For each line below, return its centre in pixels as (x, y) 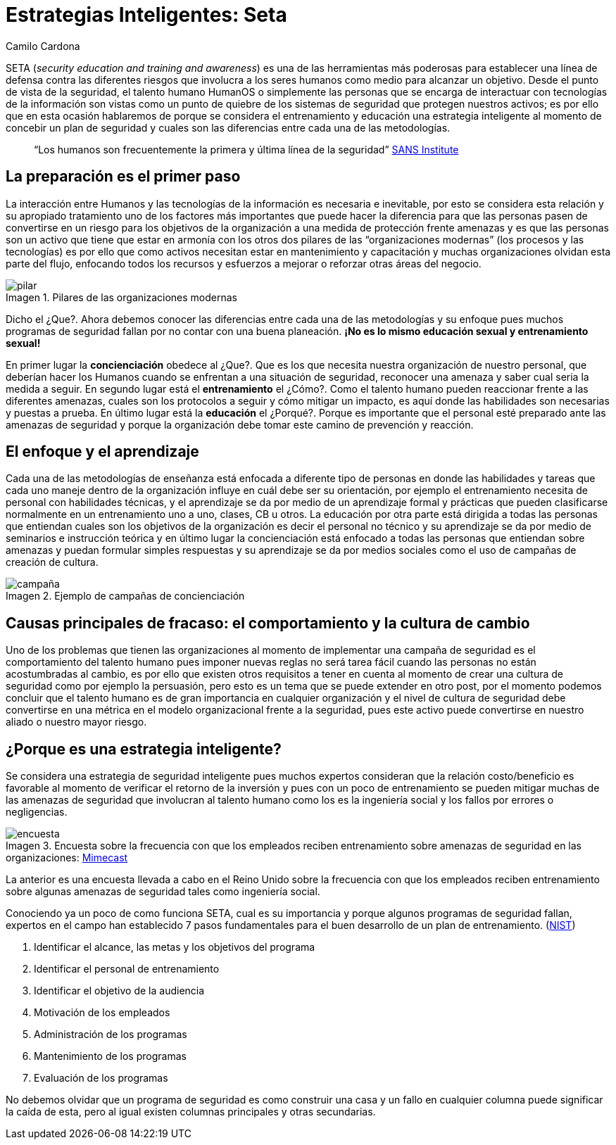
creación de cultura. (52, 562)
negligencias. (37, 812)
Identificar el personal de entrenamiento (127, 969)
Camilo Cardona (43, 46)
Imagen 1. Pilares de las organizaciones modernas (121, 297)
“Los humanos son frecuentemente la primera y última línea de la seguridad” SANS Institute (246, 149)
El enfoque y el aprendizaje (102, 452)
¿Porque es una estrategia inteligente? (144, 749)
